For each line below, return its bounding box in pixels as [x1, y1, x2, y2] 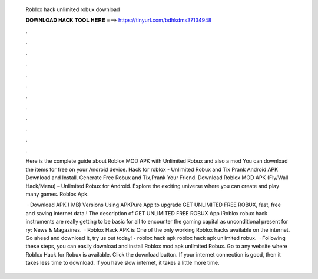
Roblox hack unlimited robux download [25, 6, 120, 13]
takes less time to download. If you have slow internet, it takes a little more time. [25, 260, 220, 267]
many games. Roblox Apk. [25, 191, 90, 198]
